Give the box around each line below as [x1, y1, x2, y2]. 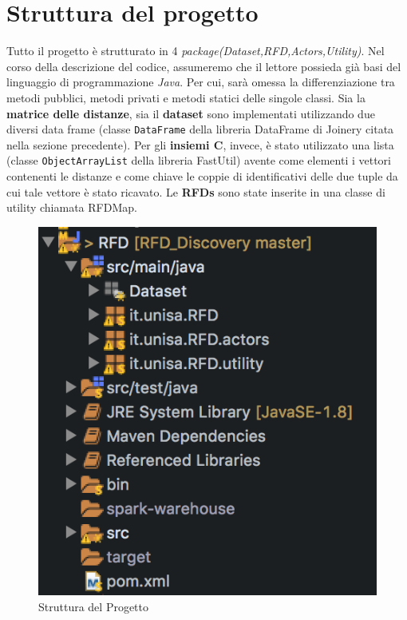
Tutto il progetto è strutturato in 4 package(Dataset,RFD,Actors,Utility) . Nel [6, 42, 385, 59]
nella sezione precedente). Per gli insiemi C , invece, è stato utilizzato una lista [6, 136, 394, 153]
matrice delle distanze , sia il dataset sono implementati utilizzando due [6, 105, 375, 121]
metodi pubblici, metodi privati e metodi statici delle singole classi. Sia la [6, 89, 366, 105]
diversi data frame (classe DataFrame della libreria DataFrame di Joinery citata [6, 121, 394, 137]
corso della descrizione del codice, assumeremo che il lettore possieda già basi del [6, 58, 401, 74]
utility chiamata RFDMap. [6, 199, 137, 216]
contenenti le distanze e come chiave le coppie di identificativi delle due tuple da [6, 168, 398, 184]
